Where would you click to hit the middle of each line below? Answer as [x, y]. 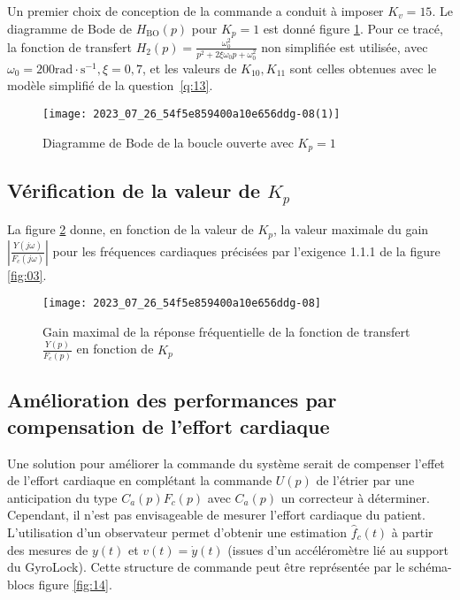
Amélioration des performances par [172, 400]
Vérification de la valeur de [134, 190]
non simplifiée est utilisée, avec [345, 46]
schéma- [430, 567]
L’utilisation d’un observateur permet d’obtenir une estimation [177, 532]
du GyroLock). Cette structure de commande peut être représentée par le [206, 567]
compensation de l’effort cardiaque [169, 425]
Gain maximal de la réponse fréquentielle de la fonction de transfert [226, 331]
